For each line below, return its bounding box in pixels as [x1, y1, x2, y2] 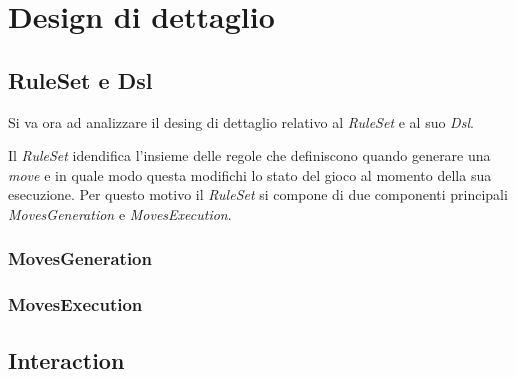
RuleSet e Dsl [8, 64, 153, 95]
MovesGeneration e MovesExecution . [8, 203, 232, 224]
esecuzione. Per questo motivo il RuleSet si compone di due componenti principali [8, 184, 508, 205]
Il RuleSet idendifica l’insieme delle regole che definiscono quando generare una [8, 145, 491, 166]
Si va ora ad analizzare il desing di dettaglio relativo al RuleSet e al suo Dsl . [8, 111, 474, 132]
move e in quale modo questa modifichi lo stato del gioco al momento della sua [8, 164, 492, 185]
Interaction [8, 344, 125, 375]
